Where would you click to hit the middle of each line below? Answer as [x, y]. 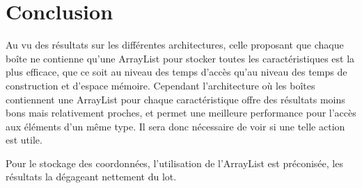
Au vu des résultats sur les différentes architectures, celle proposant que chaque [175, 45]
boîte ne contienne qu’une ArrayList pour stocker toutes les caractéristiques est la [180, 58]
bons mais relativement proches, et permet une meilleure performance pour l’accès [181, 113]
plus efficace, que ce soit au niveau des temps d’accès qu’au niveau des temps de [176, 72]
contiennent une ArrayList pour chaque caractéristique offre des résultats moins [175, 99]
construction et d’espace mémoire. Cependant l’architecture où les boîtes [160, 85]
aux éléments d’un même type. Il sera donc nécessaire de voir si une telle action [175, 126]
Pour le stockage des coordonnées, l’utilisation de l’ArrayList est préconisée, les [174, 163]
